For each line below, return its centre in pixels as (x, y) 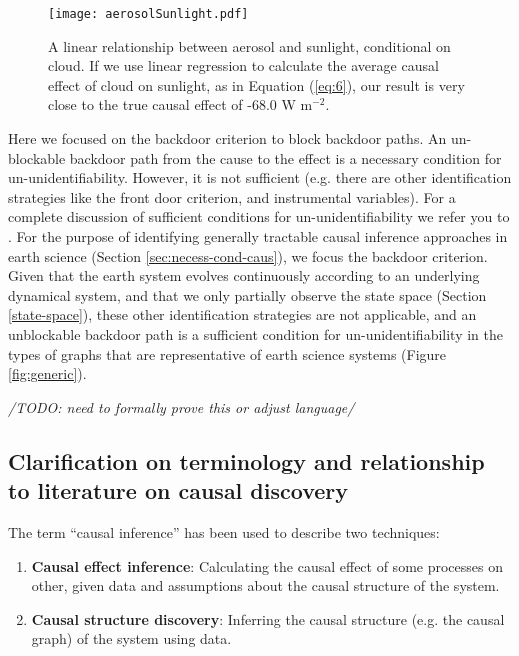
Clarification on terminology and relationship (246, 460)
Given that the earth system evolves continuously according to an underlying (244, 275)
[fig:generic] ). (47, 373)
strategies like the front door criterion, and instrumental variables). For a (232, 196)
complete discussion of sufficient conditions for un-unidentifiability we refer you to (259, 216)
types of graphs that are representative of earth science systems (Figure (227, 353)
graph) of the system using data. (131, 638)
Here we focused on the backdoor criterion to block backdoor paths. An (227, 138)
